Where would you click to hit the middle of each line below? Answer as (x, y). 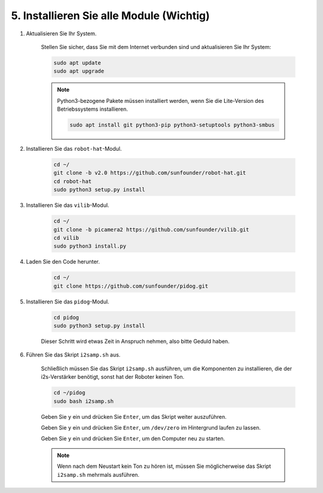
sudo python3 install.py (90, 246)
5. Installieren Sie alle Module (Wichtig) (110, 16)
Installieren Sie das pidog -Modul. (68, 302)
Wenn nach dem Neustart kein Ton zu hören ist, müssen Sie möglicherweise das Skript (164, 466)
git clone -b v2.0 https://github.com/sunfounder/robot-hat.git (150, 173)
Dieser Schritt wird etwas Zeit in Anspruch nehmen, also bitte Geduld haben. (135, 342)
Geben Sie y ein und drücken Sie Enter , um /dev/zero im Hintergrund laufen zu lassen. (151, 427)
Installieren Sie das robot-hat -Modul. (74, 149)
